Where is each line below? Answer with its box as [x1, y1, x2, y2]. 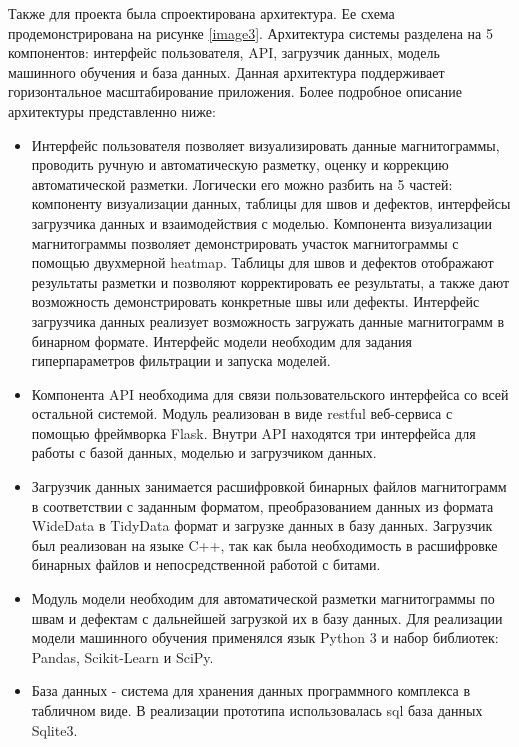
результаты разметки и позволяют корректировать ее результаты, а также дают [31, 271, 510, 292]
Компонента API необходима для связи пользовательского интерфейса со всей [31, 383, 509, 404]
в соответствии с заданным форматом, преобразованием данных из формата [31, 495, 494, 516]
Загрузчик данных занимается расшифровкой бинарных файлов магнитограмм [31, 476, 507, 497]
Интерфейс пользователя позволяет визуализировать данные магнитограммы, [31, 134, 500, 155]
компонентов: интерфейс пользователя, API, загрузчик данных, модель [8, 42, 440, 63]
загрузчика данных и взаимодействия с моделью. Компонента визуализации [31, 212, 492, 233]
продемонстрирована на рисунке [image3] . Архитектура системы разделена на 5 [8, 22, 493, 43]
